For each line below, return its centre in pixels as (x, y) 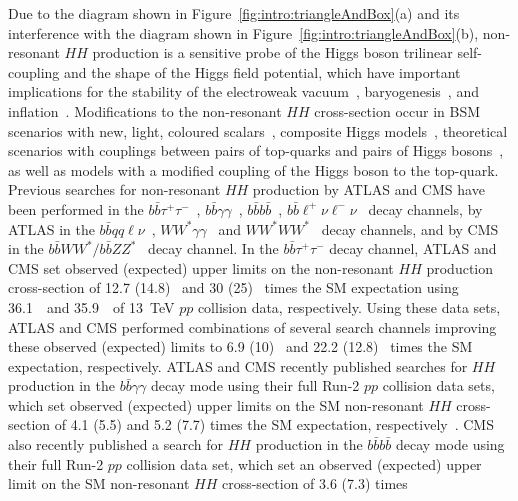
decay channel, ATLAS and (413, 248)
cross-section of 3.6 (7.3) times (314, 483)
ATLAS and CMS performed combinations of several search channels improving (252, 326)
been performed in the (76, 208)
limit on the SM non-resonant (99, 483)
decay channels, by (425, 208)
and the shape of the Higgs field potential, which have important (262, 71)
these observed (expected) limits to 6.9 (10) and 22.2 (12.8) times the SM (240, 346)
